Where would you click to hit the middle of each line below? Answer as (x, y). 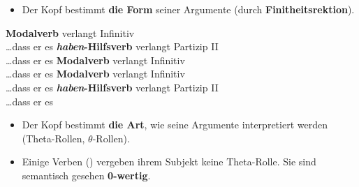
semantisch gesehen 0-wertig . (86, 175)
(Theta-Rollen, (53, 138)
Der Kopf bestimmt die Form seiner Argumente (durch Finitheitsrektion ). (188, 9)
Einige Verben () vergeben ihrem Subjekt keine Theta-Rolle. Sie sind (169, 162)
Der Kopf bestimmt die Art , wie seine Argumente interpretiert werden (175, 125)
